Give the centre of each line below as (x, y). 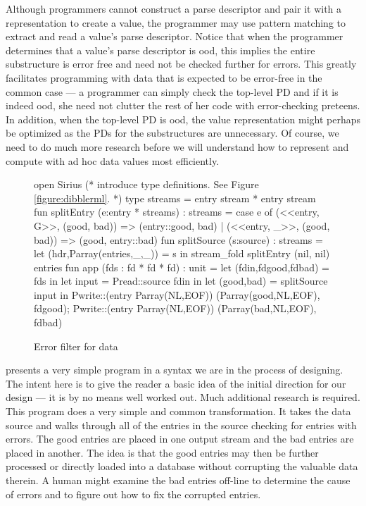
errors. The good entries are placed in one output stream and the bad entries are (180, 439)
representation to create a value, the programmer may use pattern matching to (176, 22)
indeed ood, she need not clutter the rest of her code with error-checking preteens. (183, 105)
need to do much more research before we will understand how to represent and (177, 146)
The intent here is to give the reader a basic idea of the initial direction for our (176, 383)
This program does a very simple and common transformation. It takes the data (178, 411)
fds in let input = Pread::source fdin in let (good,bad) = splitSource (181, 281)
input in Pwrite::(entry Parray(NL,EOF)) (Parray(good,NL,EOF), (177, 294)
